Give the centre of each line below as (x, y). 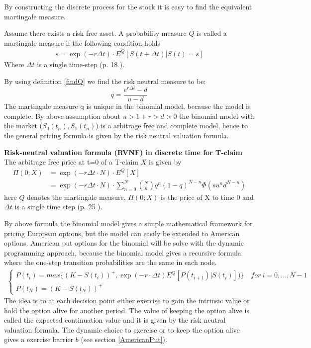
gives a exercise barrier (39, 339)
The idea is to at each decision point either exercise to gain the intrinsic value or (127, 301)
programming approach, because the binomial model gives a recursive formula (123, 252)
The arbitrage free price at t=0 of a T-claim (71, 162)
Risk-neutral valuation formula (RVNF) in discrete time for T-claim (123, 152)
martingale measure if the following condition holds (82, 43)
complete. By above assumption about (62, 116)
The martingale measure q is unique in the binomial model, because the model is (127, 106)
